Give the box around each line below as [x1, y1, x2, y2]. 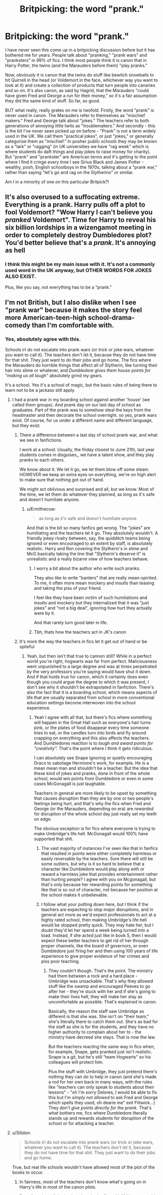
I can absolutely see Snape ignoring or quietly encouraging [34, 755, 152, 761]
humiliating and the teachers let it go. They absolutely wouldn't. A [26, 530, 158, 536]
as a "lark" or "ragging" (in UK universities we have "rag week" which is [5, 143, 149, 149]
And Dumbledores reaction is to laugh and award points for [34, 740, 153, 746]
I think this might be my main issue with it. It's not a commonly [5, 261, 155, 268]
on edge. [34, 816, 52, 822]
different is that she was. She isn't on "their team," [48, 1014, 149, 1020]
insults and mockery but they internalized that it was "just [34, 600, 149, 606]
